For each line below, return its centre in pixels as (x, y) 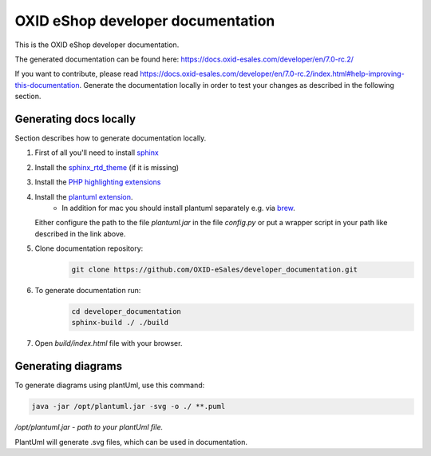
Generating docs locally (75, 119)
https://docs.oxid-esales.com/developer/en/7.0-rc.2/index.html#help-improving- (272, 74)
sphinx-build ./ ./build (120, 323)
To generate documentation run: (88, 291)
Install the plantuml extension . (84, 196)
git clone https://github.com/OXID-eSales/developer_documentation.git (215, 270)
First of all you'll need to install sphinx (97, 153)
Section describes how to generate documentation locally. (111, 138)
